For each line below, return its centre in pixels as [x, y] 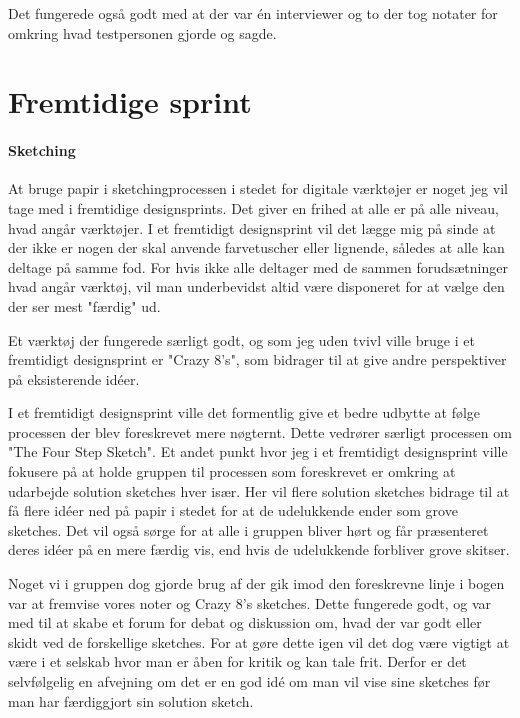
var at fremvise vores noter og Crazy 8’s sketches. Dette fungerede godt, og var [249, 602]
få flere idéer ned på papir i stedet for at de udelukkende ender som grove [233, 510]
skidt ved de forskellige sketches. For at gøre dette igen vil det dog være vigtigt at [259, 641]
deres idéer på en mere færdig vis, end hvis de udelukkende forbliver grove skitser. [259, 549]
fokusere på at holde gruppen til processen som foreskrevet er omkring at [232, 471]
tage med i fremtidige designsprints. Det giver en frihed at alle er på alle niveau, [253, 207]
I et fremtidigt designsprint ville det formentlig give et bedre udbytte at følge [244, 412]
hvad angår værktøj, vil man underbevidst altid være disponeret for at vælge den [256, 286]
